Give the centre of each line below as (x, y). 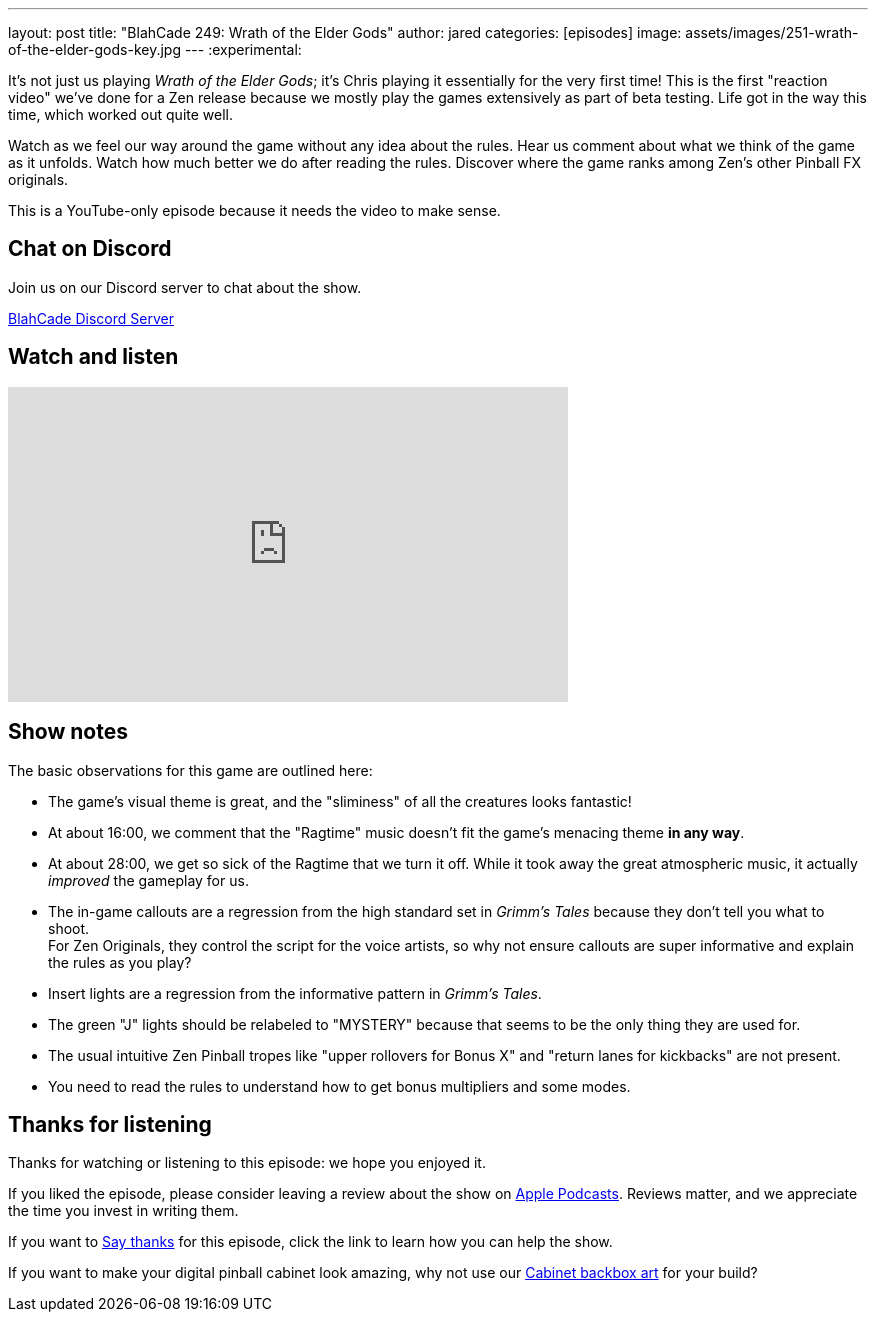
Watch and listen (93, 357)
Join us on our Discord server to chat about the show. (185, 287)
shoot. (69, 928)
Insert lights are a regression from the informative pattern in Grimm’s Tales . (295, 993)
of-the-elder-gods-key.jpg (94, 49)
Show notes (68, 732)
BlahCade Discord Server (91, 318)
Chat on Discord (90, 249)
